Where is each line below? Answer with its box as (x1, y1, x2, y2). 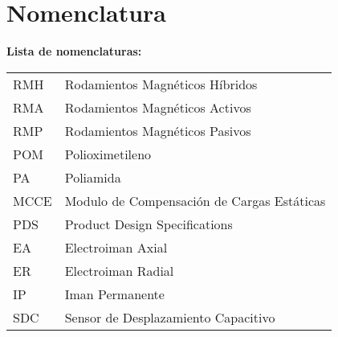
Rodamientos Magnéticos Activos (64, 97, 251, 117)
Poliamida (64, 167, 121, 187)
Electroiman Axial (64, 237, 168, 257)
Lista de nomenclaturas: (6, 43, 142, 60)
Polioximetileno (64, 144, 152, 163)
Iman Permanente (64, 284, 165, 303)
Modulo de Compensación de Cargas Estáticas (64, 191, 326, 210)
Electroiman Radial (64, 261, 174, 280)
